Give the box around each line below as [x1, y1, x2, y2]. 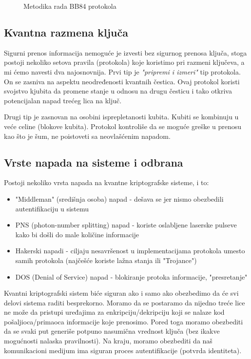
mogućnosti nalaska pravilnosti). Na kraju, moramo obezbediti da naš [4, 336, 212, 346]
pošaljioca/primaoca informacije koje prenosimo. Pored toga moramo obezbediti [4, 316, 243, 326]
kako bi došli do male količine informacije [15, 229, 139, 239]
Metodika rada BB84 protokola [23, 1, 116, 11]
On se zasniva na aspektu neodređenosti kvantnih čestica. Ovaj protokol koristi [4, 76, 240, 86]
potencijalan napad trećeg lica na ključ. [4, 95, 122, 105]
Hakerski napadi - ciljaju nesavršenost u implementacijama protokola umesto [15, 246, 245, 256]
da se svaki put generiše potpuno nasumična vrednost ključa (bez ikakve [4, 326, 220, 336]
